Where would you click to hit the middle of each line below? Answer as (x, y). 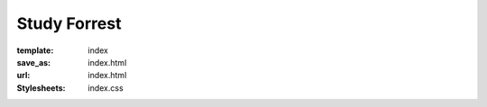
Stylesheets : (41, 88)
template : (35, 50)
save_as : (34, 62)
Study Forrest (69, 23)
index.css (106, 88)
